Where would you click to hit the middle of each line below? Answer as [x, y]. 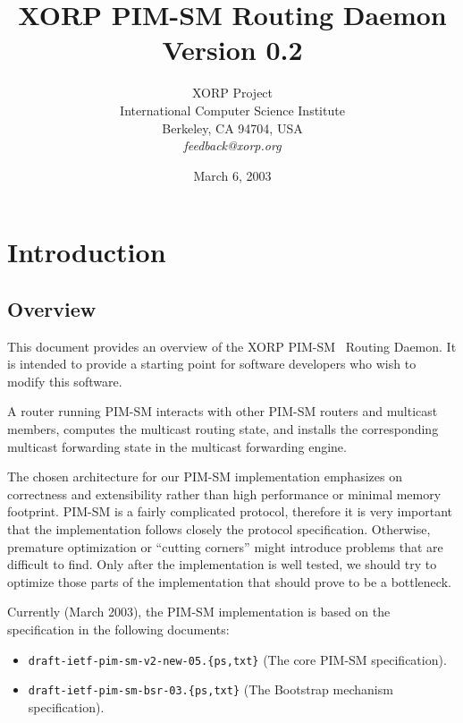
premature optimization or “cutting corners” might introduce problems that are [225, 546]
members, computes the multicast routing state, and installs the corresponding [223, 429]
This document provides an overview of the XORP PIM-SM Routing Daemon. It [232, 346]
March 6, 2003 [232, 175]
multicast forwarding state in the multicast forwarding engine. [177, 446]
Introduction [87, 252]
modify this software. [65, 381]
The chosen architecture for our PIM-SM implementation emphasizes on [205, 476]
